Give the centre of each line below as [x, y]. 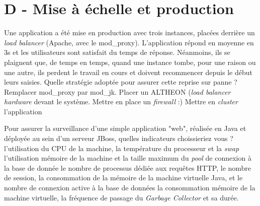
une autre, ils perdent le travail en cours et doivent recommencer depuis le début [128, 72]
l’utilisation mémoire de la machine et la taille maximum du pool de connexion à [128, 158]
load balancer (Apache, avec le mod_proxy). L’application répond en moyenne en [129, 42]
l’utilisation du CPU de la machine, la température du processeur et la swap [122, 148]
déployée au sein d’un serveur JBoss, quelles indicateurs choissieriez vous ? [119, 138]
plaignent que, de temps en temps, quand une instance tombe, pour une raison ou [130, 62]
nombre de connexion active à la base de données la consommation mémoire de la [130, 188]
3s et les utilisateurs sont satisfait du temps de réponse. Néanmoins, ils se [117, 52]
